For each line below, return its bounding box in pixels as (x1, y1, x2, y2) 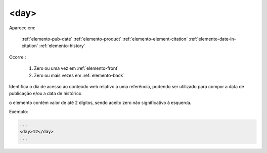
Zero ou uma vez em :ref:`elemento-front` (34, 65, 119, 71)
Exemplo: (9, 109, 28, 115)
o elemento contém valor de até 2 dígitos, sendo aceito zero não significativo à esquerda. (9, 100, 192, 105)
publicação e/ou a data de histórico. (9, 91, 83, 97)
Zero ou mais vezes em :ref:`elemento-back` (34, 72, 125, 78)
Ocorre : (9, 54, 26, 60)
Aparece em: (9, 25, 36, 31)
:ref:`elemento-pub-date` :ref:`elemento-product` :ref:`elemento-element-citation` (21, 36, 188, 42)
